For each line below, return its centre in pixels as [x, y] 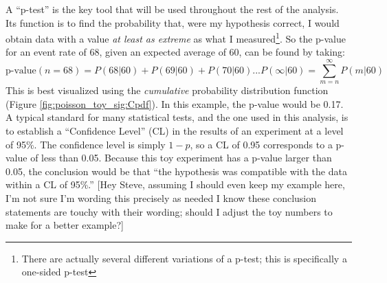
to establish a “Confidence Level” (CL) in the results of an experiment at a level [175, 131]
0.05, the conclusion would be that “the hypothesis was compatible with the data [176, 171]
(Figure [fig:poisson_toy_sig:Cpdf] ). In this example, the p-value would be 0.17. [175, 103]
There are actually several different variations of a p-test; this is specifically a [184, 258]
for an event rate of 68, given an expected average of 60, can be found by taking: [176, 52]
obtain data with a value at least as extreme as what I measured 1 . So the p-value [176, 37]
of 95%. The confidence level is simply [86, 144]
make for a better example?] [65, 225]
